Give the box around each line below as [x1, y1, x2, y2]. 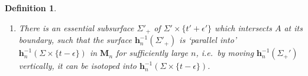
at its [284, 21, 303, 34]
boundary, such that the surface [18, 34, 132, 46]
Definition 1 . [5, 2, 57, 14]
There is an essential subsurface [18, 21, 134, 34]
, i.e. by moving [196, 47, 254, 59]
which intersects [215, 21, 272, 34]
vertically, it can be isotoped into [18, 60, 137, 72]
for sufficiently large [116, 47, 188, 59]
